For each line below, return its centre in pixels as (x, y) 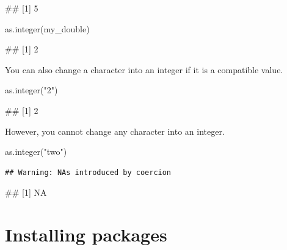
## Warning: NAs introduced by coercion (88, 172)
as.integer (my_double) (47, 28)
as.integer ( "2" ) (31, 90)
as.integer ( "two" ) (36, 152)
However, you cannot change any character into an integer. (115, 131)
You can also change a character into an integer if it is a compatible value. (144, 69)
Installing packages (86, 234)
